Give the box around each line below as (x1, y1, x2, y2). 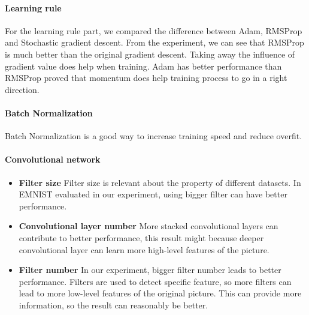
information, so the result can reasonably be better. (19, 298, 208, 311)
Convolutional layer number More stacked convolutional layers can (19, 220, 278, 232)
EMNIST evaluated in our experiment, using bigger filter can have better (19, 188, 287, 200)
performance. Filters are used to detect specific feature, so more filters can (19, 275, 292, 287)
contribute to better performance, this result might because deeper (19, 231, 264, 244)
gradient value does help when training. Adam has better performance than (5, 59, 282, 72)
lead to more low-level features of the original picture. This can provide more (19, 287, 302, 299)
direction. (5, 83, 40, 95)
